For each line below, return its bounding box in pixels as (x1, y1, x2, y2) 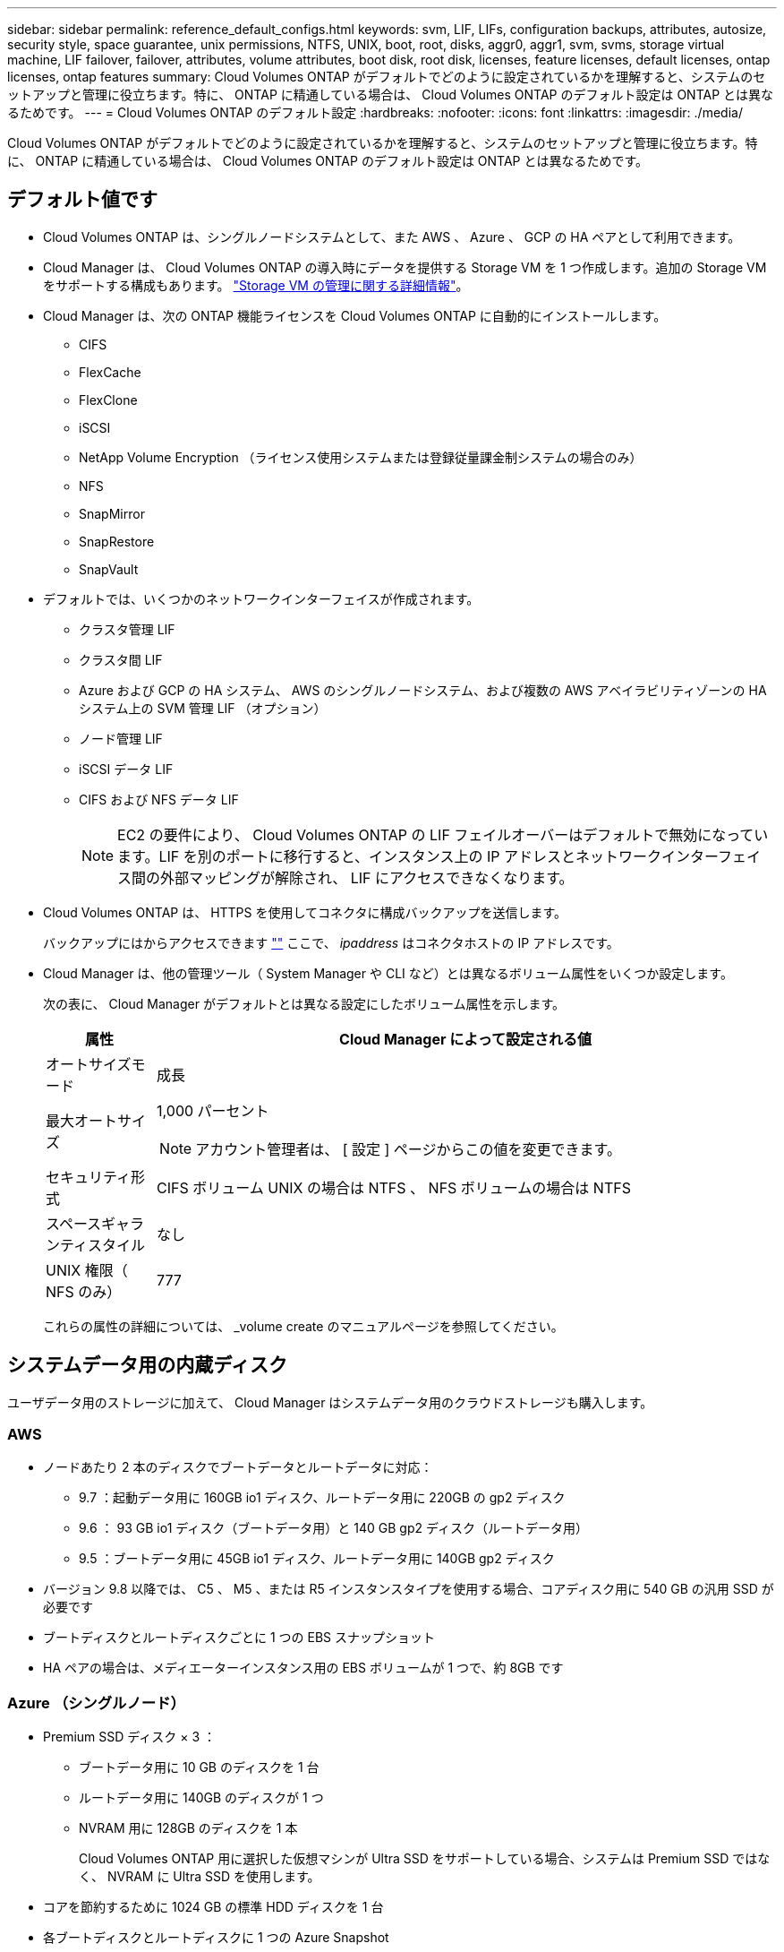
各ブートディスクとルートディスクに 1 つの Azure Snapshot (43, 1930, 389, 1946)
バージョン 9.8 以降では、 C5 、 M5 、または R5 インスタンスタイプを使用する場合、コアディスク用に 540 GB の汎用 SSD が (43, 1581, 774, 1597)
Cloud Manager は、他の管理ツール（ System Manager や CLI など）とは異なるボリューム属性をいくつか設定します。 (43, 965, 733, 981)
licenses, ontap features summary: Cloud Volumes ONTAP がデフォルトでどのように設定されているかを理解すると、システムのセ (7, 69, 766, 84)
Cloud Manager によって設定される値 (339, 1029, 592, 1048)
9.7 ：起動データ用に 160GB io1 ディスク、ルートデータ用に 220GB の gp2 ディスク (79, 1490, 566, 1506)
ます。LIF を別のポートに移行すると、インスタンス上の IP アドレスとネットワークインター (117, 847, 719, 865)
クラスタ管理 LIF (79, 621, 175, 637)
